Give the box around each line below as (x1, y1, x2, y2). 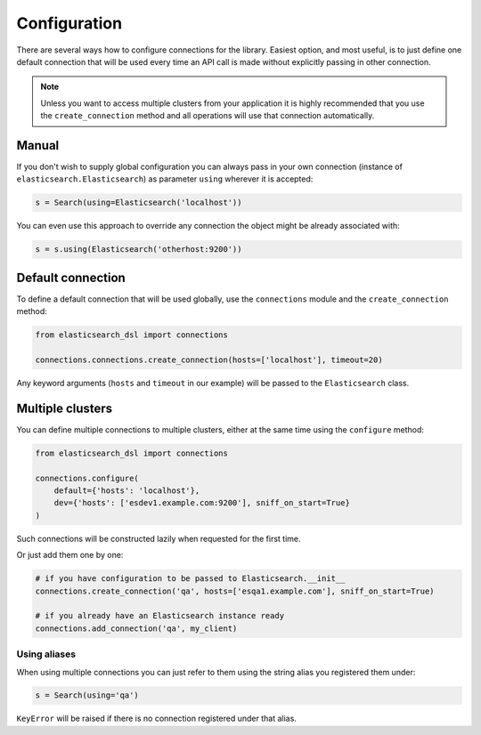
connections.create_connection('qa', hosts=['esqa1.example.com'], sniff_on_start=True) (35, 586, 436, 596)
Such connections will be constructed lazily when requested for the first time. (16, 533, 302, 544)
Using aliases (16, 648, 76, 660)
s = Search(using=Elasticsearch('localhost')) (35, 198, 242, 208)
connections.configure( (35, 472, 140, 483)
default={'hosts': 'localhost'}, (53, 486, 200, 496)
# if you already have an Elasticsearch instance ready (35, 610, 285, 621)
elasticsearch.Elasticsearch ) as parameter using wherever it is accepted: (16, 174, 314, 184)
